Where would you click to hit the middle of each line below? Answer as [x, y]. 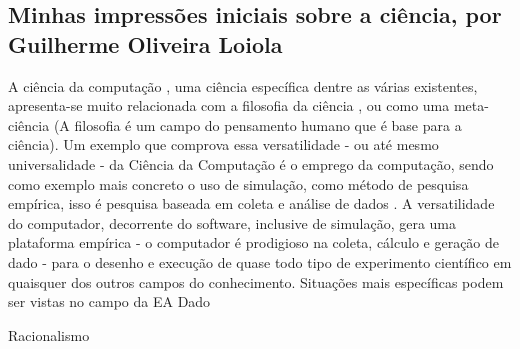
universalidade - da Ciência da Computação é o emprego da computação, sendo [251, 163]
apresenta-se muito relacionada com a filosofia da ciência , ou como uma [229, 105]
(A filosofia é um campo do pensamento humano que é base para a [257, 124]
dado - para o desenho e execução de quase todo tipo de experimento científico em [260, 261]
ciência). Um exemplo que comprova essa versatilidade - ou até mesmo [223, 144]
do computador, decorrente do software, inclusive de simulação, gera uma [232, 222]
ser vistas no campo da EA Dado [109, 301]
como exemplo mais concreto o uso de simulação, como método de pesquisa [238, 183]
